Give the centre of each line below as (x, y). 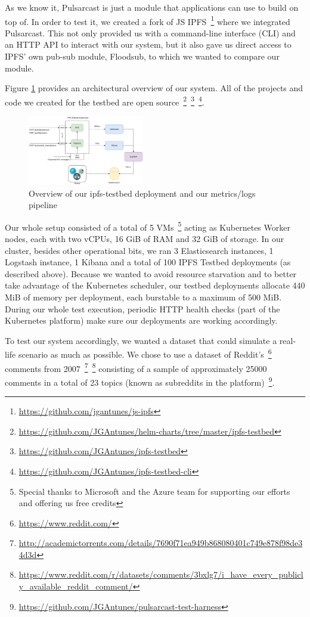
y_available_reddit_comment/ (76, 586)
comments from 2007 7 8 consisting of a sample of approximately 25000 (136, 367)
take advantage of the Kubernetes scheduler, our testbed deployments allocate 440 (155, 285)
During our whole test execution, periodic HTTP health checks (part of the (142, 308)
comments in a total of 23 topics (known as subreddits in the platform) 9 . (140, 381)
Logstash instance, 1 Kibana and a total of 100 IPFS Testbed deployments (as (148, 262)
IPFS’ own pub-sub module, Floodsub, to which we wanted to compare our (142, 56)
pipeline (43, 205)
